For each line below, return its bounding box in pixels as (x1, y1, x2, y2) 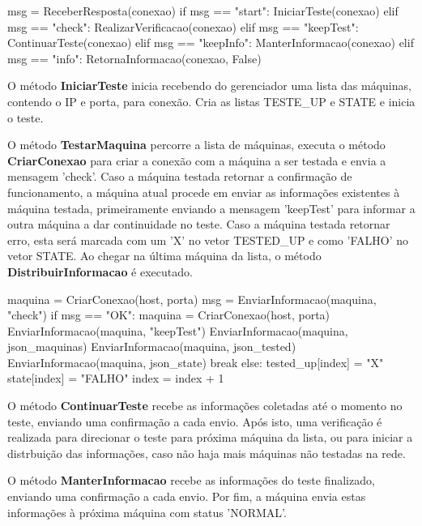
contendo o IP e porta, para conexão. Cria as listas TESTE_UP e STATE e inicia (7, 92, 416, 109)
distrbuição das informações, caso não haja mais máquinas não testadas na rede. (7, 444, 406, 461)
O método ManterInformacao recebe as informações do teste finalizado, (7, 472, 375, 489)
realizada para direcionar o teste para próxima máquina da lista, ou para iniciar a (7, 429, 413, 446)
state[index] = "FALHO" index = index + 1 (7, 370, 224, 387)
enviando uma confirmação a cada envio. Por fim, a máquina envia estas (7, 488, 366, 505)
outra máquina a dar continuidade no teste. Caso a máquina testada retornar (7, 216, 390, 233)
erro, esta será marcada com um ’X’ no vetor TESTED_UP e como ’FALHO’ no (7, 231, 408, 248)
